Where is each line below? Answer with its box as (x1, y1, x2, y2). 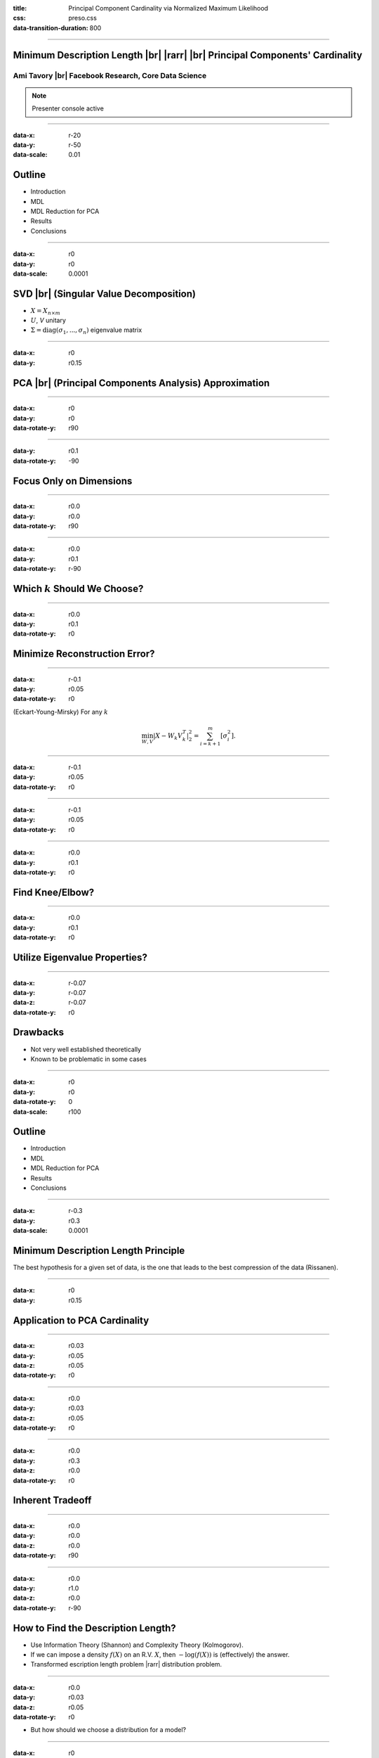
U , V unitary (30, 316, 67, 324)
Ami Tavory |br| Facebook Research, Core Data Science (13, 70, 207, 80)
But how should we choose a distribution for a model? (30, 1726, 186, 1734)
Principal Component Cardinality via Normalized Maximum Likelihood (68, 4, 269, 12)
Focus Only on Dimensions (13, 475, 133, 487)
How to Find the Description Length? (13, 1622, 177, 1634)
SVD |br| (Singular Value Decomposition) (13, 288, 197, 300)
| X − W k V (153, 732, 182, 741)
